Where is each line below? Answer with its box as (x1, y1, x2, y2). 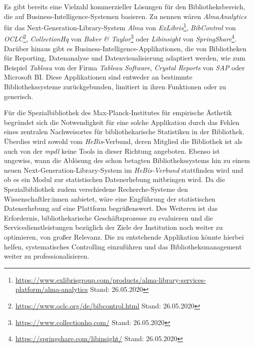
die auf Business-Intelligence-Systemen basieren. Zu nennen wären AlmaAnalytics (4, 11, 247, 21)
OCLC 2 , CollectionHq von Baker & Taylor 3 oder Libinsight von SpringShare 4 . (4, 32, 236, 44)
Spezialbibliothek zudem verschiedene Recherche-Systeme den (4, 184, 188, 194)
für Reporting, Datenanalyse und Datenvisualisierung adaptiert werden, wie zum (4, 53, 246, 63)
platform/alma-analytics (15, 284, 88, 294)
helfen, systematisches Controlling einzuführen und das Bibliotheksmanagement (4, 241, 242, 251)
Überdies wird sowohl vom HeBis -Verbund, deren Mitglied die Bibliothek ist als (4, 136, 243, 146)
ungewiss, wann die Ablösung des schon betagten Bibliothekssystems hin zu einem (4, 155, 250, 165)
